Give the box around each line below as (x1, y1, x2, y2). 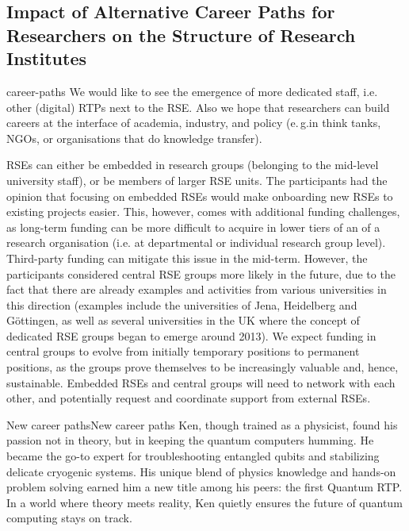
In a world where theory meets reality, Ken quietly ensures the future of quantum (6, 494, 403, 510)
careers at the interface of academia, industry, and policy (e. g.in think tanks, (6, 114, 381, 131)
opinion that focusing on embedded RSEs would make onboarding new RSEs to (6, 187, 393, 204)
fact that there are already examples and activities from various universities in (6, 281, 387, 298)
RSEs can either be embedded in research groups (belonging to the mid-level (6, 156, 379, 173)
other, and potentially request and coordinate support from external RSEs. (6, 390, 371, 406)
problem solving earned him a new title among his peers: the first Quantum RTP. (6, 479, 403, 495)
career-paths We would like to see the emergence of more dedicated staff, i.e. (6, 83, 378, 99)
